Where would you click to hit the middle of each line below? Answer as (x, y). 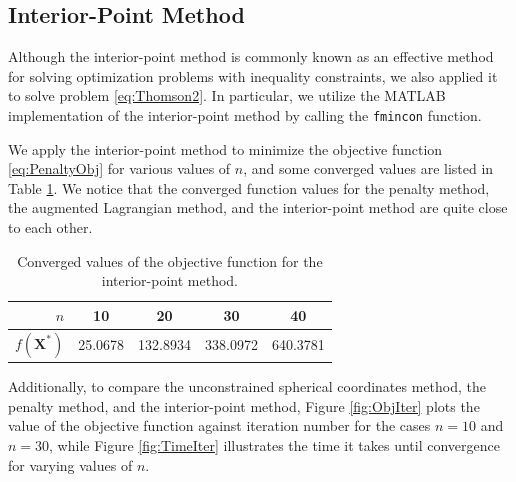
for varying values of (70, 464)
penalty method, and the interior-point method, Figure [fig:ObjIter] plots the (244, 405)
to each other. (50, 227)
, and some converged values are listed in (368, 168)
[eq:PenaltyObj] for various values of (119, 168)
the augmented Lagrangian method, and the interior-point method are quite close (258, 207)
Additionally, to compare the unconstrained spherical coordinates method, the (247, 386)
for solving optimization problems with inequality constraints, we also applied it (253, 75)
